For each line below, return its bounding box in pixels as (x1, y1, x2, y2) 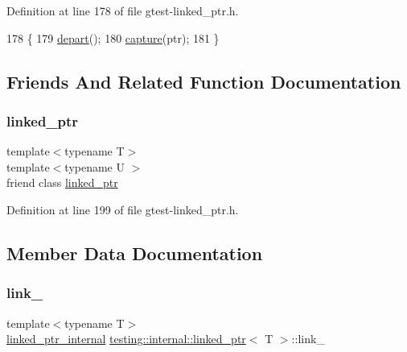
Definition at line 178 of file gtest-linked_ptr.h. (6, 2, 239, 19)
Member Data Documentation (6, 240, 263, 265)
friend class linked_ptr (6, 174, 118, 191)
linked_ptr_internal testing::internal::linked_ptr (6, 330, 246, 347)
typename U (64, 158, 125, 175)
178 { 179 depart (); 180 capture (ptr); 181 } (6, 29, 220, 46)
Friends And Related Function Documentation (6, 68, 401, 93)
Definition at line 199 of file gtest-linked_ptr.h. (6, 201, 239, 217)
